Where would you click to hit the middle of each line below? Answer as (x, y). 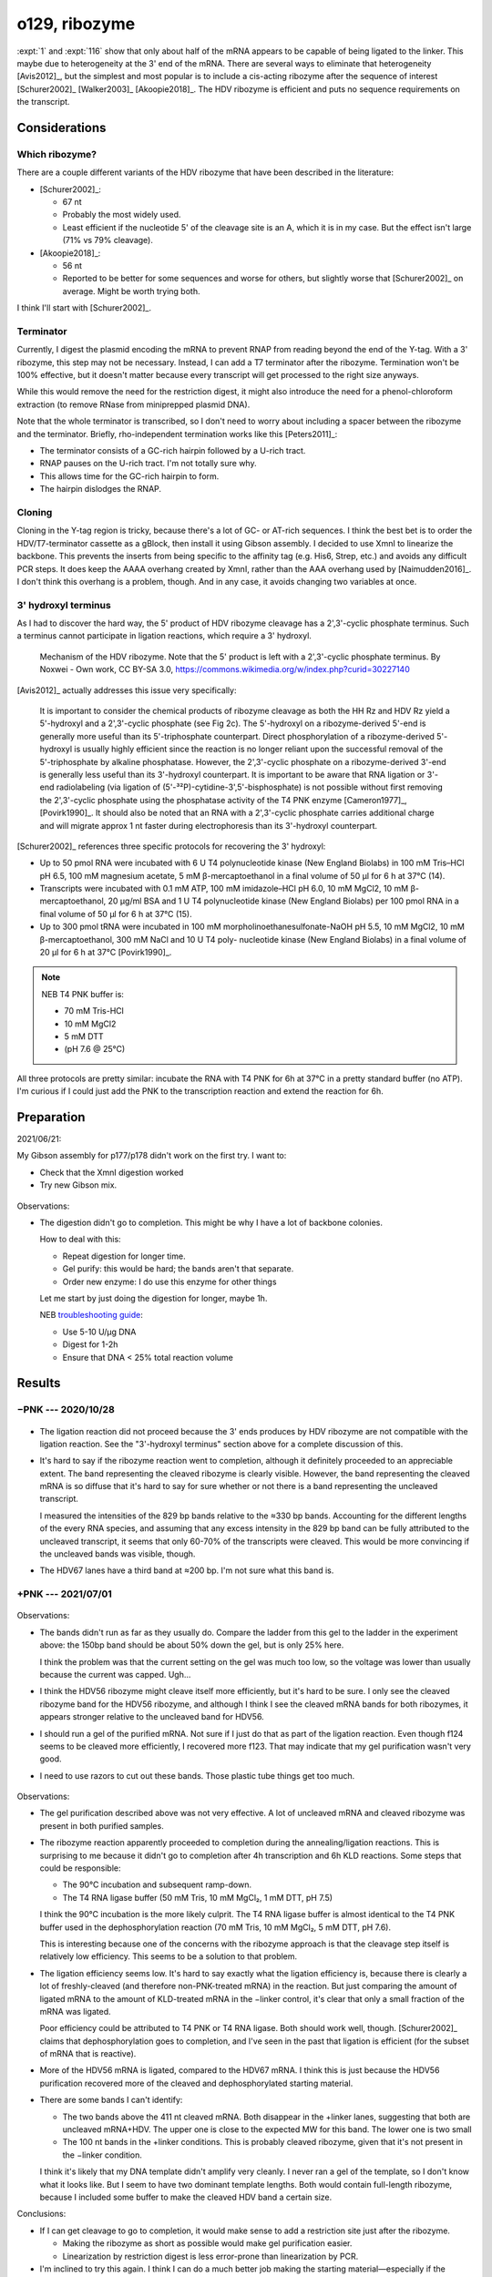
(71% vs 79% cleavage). (108, 240)
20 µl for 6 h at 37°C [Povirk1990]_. (106, 953)
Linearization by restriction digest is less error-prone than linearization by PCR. (210, 2256)
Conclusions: (41, 2214)
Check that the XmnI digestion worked (112, 1172)
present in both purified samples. (102, 1825)
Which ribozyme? (57, 154)
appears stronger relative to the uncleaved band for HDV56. (152, 1717)
